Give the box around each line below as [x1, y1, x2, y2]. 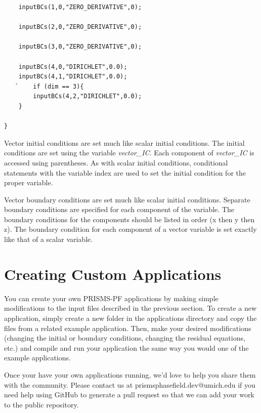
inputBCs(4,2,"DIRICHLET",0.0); [33, 93, 142, 100]
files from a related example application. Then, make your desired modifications [4, 322, 251, 333]
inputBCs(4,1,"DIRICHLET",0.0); [18, 73, 127, 80]
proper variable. [4, 177, 53, 188]
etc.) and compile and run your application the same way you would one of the [4, 342, 249, 353]
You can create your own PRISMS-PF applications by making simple [4, 293, 219, 303]
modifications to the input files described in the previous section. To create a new [4, 303, 257, 313]
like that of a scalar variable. [4, 234, 93, 244]
